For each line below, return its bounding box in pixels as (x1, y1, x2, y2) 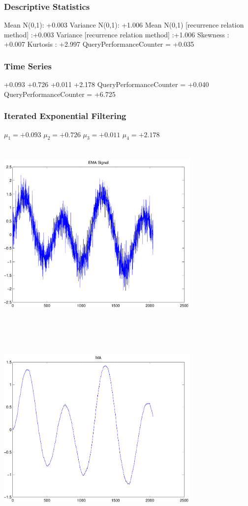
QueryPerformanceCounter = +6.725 (4, 89, 116, 99)
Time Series (4, 60, 52, 72)
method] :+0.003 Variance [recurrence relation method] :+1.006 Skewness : (4, 29, 229, 39)
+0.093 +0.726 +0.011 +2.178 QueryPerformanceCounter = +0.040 (4, 79, 209, 89)
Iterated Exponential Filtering (4, 110, 126, 122)
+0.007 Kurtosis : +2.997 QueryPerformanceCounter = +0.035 (4, 39, 194, 49)
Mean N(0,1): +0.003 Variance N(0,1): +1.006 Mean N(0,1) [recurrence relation (4, 20, 244, 30)
